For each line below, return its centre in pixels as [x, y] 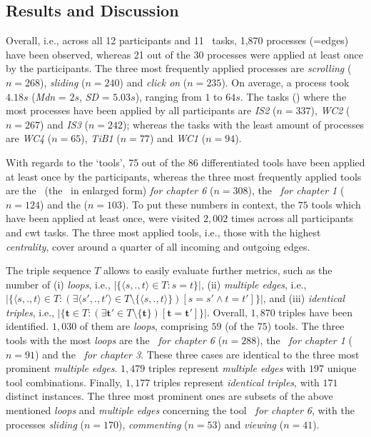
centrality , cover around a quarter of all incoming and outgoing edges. [158, 246]
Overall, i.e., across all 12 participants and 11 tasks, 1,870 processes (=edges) [177, 40]
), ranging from [168, 96]
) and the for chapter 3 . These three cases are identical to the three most [197, 354]
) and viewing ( [250, 424]
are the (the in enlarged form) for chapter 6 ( [110, 190]
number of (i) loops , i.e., [58, 284]
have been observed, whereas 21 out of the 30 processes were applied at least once [185, 54]
